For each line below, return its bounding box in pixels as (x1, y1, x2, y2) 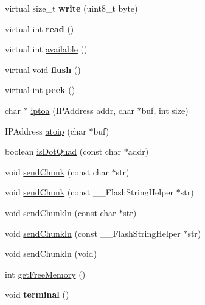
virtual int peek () (5, 83, 75, 96)
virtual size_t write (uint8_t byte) (5, 2, 138, 14)
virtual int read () (5, 22, 74, 35)
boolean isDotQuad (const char (5, 145, 121, 158)
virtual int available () (5, 43, 88, 55)
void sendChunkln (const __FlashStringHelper (5, 226, 181, 239)
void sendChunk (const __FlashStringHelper (5, 186, 174, 198)
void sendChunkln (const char (5, 206, 116, 219)
